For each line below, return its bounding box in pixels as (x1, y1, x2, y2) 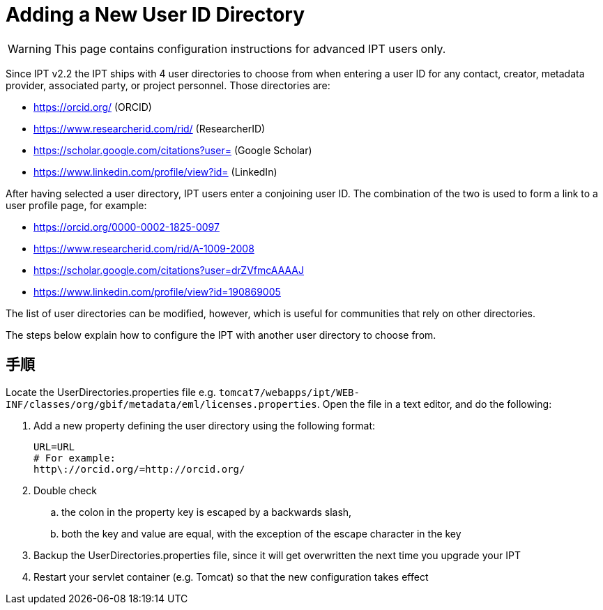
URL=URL (33, 441, 75, 452)
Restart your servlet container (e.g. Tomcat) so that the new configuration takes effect (33, 570, 429, 583)
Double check (33, 484, 97, 496)
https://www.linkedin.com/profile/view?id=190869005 (33, 285, 281, 298)
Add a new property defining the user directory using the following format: (33, 419, 375, 432)
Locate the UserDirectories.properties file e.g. (6, 386, 216, 398)
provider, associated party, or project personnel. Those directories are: (6, 79, 330, 91)
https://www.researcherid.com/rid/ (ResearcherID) (33, 122, 266, 135)
